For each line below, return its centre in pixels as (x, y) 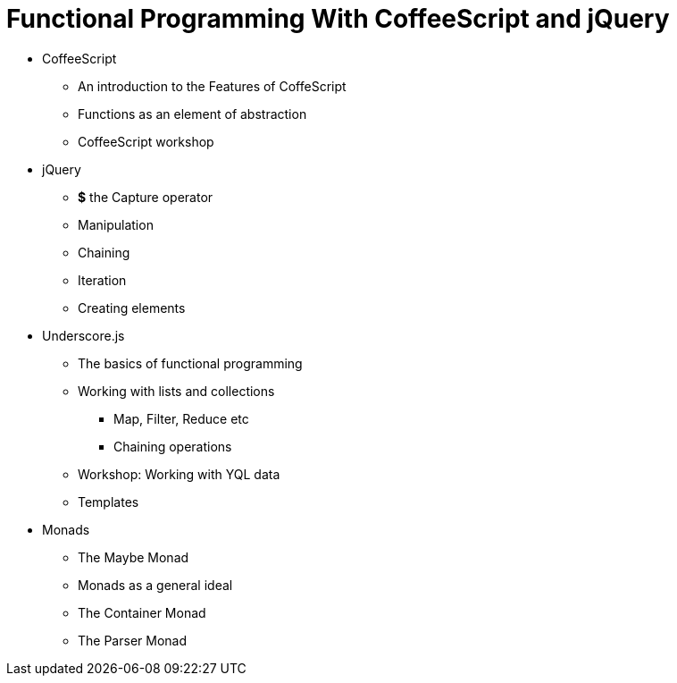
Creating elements (132, 308)
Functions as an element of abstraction (192, 114)
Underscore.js (84, 335)
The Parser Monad (132, 640)
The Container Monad (142, 612)
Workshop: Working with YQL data (179, 474)
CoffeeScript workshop (146, 141)
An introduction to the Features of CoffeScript (212, 86)
